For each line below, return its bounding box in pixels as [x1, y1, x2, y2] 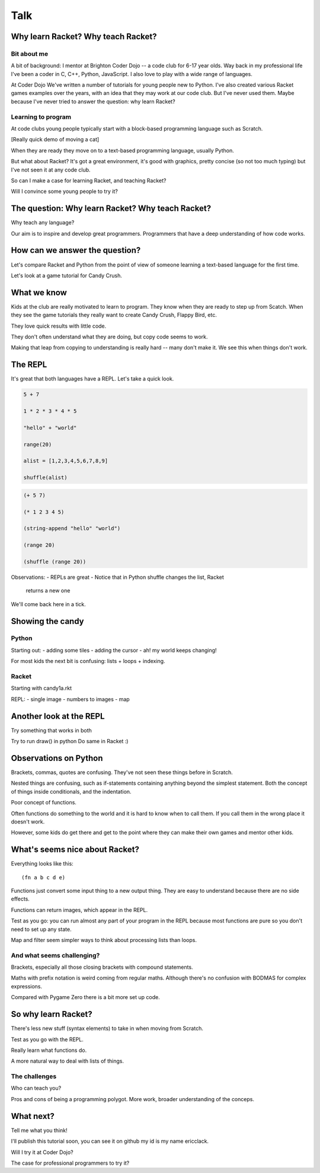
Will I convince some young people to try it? [11, 188, 118, 195]
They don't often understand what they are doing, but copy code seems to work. [11, 333, 208, 341]
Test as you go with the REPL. [11, 1036, 84, 1043]
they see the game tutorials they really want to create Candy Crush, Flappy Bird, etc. [11, 312, 217, 319]
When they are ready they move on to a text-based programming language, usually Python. [11, 147, 234, 154]
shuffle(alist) [23, 474, 68, 481]
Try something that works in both [11, 727, 92, 734]
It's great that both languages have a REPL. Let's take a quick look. [11, 375, 174, 382]
